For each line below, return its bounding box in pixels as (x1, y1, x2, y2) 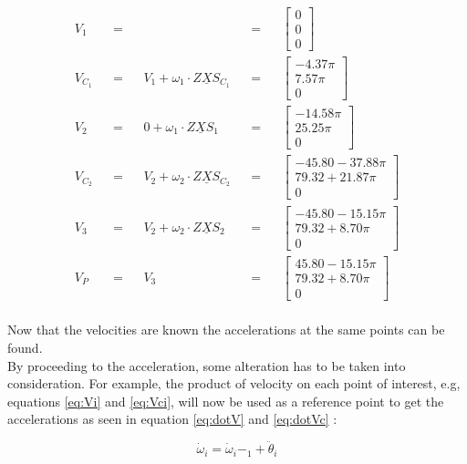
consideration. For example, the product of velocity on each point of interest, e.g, (7, 374, 461, 393)
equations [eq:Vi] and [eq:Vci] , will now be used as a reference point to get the (7, 391, 444, 410)
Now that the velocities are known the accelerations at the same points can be (7, 320, 445, 339)
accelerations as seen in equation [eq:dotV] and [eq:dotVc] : (7, 409, 337, 428)
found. (7, 337, 43, 356)
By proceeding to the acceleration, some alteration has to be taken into (7, 356, 406, 375)
